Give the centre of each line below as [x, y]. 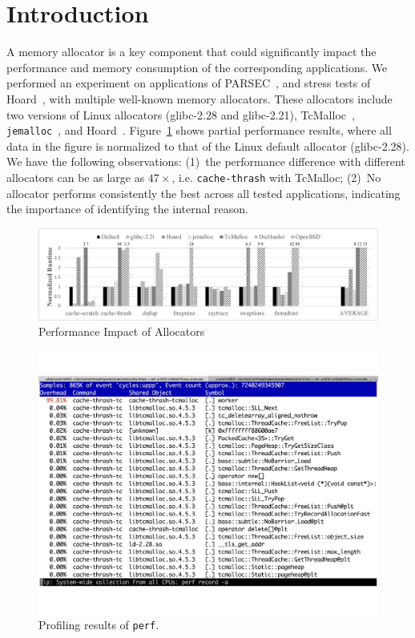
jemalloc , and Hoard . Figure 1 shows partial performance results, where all [199, 130]
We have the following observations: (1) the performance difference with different [206, 162]
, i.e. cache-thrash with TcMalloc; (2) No [276, 177]
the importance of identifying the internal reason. [128, 209]
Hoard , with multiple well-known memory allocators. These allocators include [199, 98]
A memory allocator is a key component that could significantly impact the [191, 52]
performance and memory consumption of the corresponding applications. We [197, 67]
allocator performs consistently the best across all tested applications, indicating [203, 193]
